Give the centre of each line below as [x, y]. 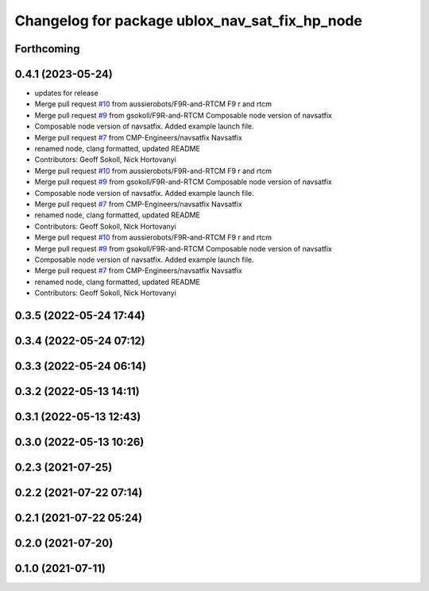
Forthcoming [47, 49]
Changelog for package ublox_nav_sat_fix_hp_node [189, 21]
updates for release [66, 93]
